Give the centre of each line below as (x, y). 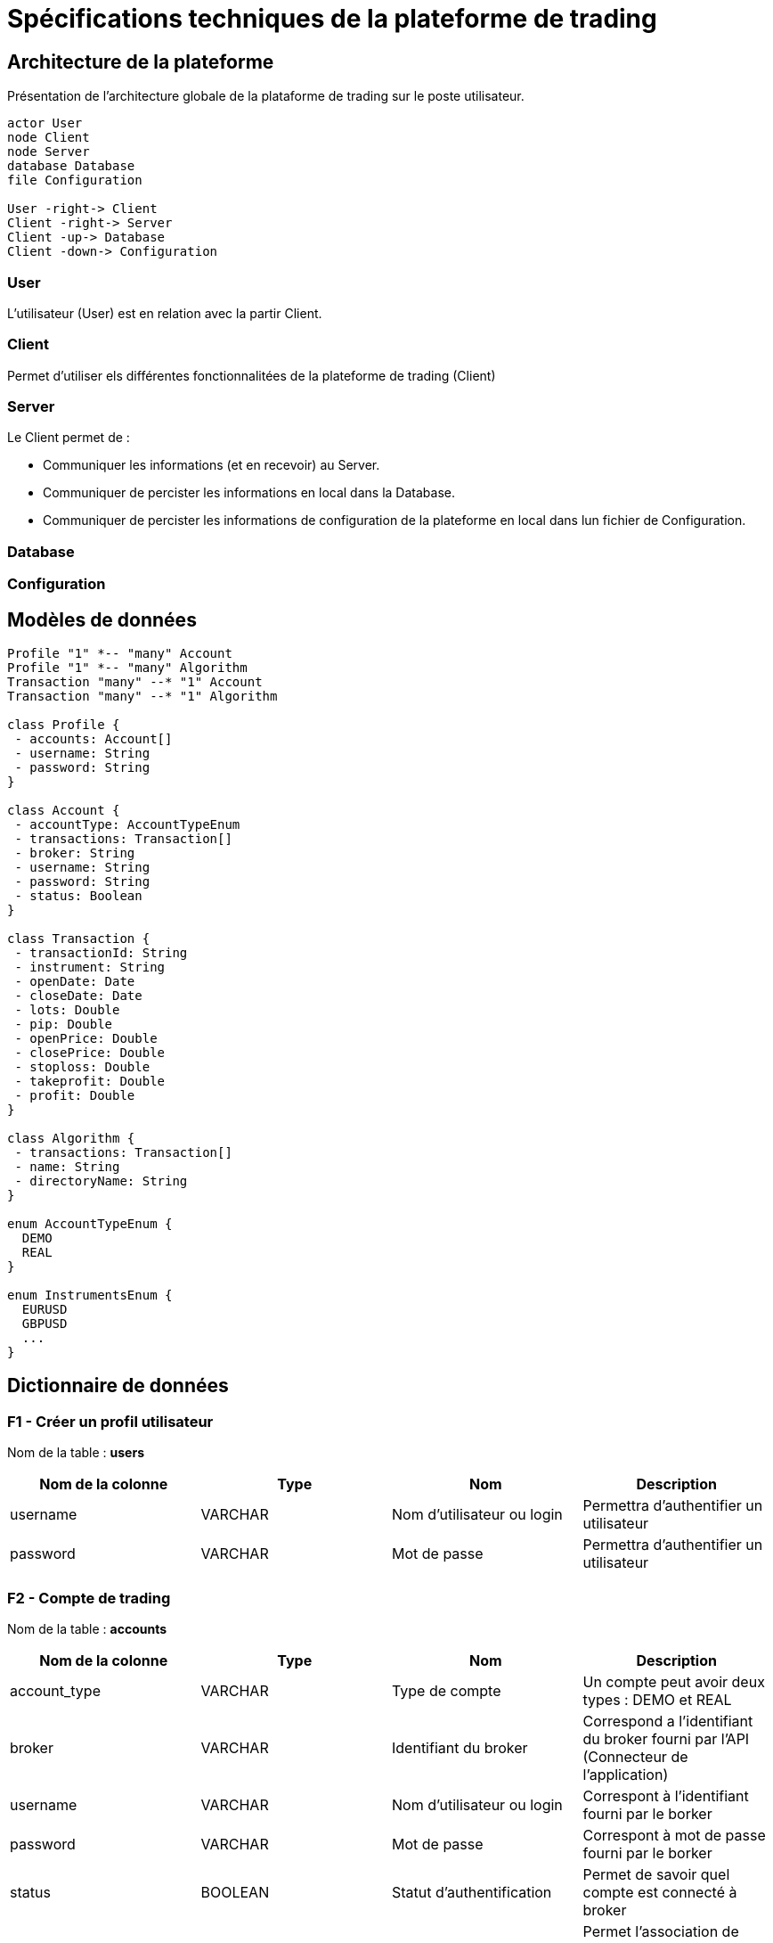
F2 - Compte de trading (89, 1598)
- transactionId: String (101, 953)
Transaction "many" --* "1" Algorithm (142, 697)
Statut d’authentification (472, 1892)
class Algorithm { (71, 1139)
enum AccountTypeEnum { (90, 1224)
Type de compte (447, 1690)
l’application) (626, 1774)
